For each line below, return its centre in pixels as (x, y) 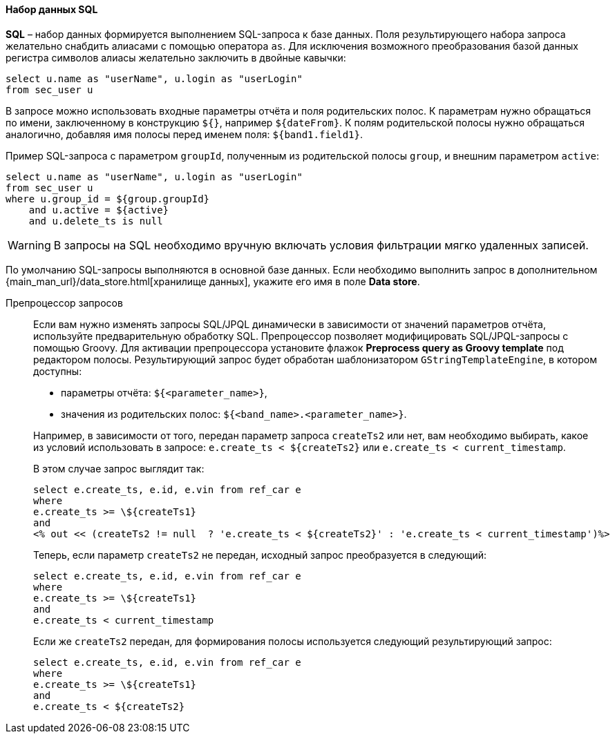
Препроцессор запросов (64, 303)
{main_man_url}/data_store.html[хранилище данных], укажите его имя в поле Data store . (213, 281)
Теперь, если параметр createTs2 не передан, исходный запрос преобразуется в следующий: (260, 555)
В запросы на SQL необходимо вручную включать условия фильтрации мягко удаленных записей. (321, 245)
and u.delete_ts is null (96, 221)
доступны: (58, 371)
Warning (29, 245)
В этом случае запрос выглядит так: (119, 468)
